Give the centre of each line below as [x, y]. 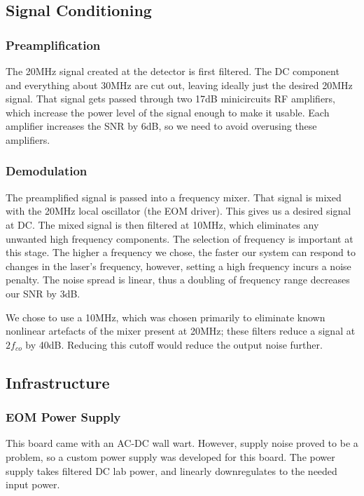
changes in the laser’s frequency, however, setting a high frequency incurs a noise [178, 266]
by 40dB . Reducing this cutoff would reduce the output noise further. [174, 344]
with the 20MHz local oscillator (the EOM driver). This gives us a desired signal [178, 211]
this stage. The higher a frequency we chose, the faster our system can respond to [181, 252]
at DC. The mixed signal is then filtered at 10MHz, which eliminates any [162, 224]
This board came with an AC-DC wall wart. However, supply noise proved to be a [182, 443]
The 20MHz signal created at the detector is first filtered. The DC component [173, 71]
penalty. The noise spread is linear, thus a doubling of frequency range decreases [178, 280]
